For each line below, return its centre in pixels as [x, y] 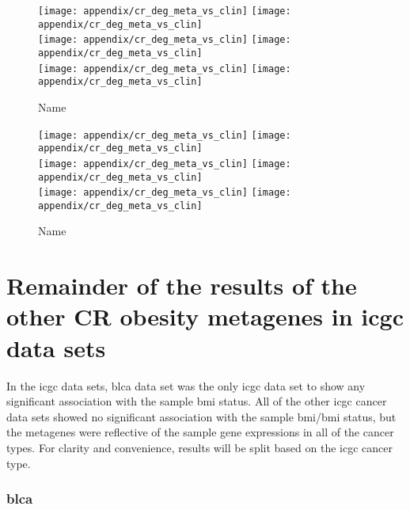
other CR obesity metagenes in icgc [205, 316]
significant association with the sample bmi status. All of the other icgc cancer [197, 401]
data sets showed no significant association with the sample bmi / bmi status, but [201, 416]
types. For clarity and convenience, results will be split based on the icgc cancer [199, 447]
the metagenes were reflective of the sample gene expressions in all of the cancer [200, 432]
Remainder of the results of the [182, 285]
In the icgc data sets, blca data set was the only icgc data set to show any [186, 385]
